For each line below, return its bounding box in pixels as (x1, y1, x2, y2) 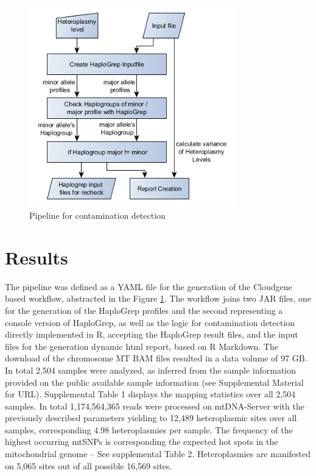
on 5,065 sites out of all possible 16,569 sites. (5, 459, 172, 472)
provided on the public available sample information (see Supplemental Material (5, 375, 304, 388)
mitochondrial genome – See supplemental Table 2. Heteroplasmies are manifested (5, 447, 311, 460)
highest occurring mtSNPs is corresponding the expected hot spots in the (5, 435, 278, 448)
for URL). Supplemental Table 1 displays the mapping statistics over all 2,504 (5, 388, 296, 400)
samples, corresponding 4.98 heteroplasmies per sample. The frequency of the (5, 423, 293, 436)
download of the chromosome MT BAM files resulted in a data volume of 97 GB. (5, 352, 307, 364)
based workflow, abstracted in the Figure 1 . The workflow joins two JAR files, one (5, 292, 312, 305)
